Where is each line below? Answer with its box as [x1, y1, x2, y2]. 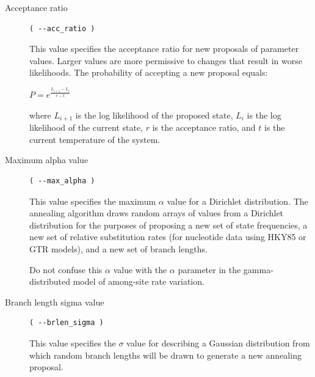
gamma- [243, 263, 273, 276]
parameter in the [178, 263, 241, 276]
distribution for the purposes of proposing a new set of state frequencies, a [29, 218, 308, 231]
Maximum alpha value [5, 153, 89, 166]
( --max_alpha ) [29, 177, 95, 186]
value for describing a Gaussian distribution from [126, 336, 310, 349]
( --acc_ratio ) [29, 24, 95, 33]
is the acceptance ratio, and [152, 121, 256, 134]
